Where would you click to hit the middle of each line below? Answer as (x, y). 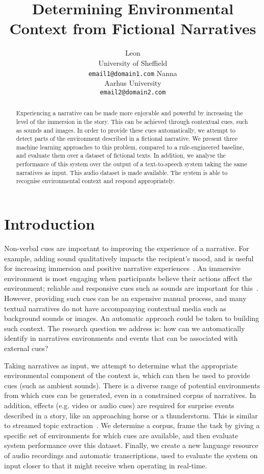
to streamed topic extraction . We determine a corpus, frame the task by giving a (132, 425)
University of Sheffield (133, 63)
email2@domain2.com (133, 92)
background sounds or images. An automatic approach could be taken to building (132, 318)
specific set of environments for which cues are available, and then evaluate (121, 435)
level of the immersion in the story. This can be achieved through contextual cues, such (132, 121)
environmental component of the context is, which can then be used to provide (127, 375)
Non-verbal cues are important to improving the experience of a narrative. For (127, 248)
